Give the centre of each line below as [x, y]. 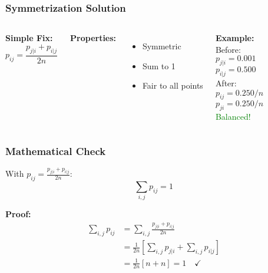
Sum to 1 [159, 65]
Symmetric [162, 46]
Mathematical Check [56, 151]
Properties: [93, 38]
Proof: [18, 214]
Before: [228, 49]
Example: [235, 38]
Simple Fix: [29, 38]
